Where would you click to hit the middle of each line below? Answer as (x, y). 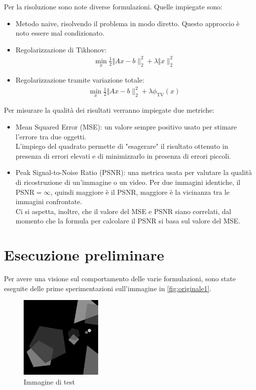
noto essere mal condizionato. (60, 33)
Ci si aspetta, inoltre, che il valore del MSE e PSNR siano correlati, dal (123, 211)
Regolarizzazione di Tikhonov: (61, 49)
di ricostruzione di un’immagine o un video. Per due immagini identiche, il (128, 182)
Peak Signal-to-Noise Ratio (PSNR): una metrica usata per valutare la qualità (134, 172)
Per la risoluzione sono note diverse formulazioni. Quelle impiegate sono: (113, 6)
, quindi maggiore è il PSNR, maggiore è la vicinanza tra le (140, 192)
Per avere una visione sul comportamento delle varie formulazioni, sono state (120, 279)
